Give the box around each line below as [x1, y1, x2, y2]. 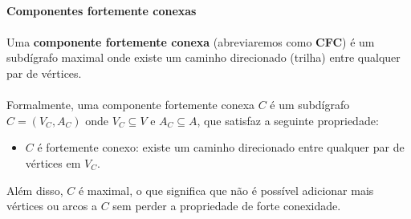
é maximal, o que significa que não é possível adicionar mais [78, 181, 374, 198]
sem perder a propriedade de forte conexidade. [112, 197, 341, 214]
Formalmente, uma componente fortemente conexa [6, 96, 255, 113]
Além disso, [6, 181, 63, 198]
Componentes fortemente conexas [6, 2, 197, 18]
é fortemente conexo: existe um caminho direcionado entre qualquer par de [37, 139, 405, 156]
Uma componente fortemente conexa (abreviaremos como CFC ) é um [6, 33, 375, 50]
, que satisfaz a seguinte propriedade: [197, 112, 379, 128]
